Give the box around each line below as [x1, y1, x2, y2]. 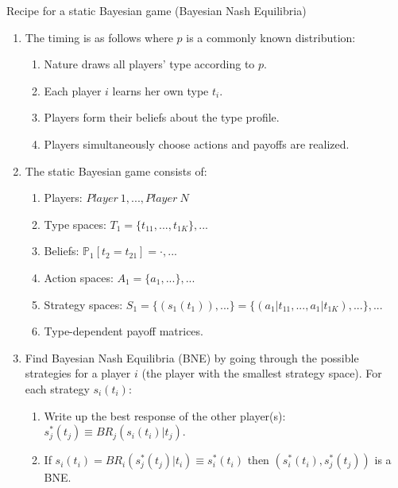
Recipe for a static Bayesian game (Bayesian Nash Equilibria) [6, 2, 307, 18]
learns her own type [112, 82, 209, 99]
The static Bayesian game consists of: [25, 162, 207, 179]
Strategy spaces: [44, 296, 123, 312]
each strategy [25, 380, 90, 397]
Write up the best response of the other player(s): [44, 407, 286, 424]
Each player [44, 82, 102, 99]
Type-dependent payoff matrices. [44, 323, 203, 339]
